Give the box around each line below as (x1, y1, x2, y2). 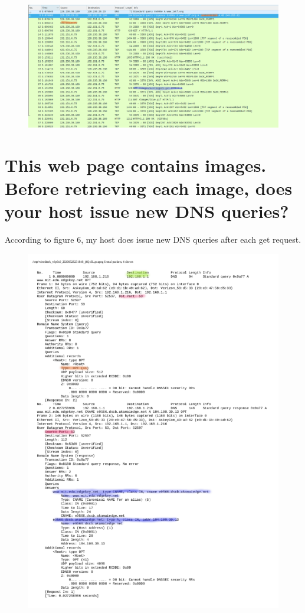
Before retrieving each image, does (5, 176, 293, 200)
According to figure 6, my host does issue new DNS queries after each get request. (5, 233, 301, 246)
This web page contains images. (5, 153, 267, 177)
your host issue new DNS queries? (5, 199, 289, 223)
